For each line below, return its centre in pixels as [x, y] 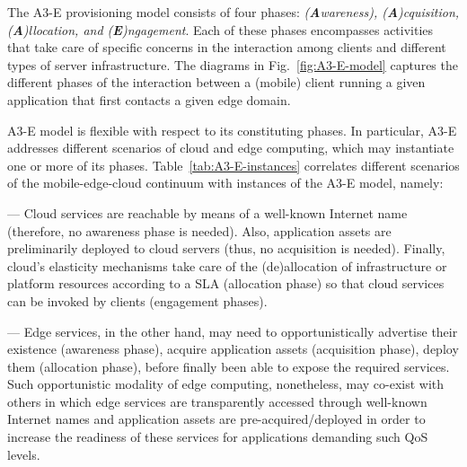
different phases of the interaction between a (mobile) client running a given [216, 82]
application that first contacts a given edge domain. [149, 99]
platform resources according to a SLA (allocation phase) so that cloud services [226, 283]
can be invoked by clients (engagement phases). [137, 300]
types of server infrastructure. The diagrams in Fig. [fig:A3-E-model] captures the [233, 64]
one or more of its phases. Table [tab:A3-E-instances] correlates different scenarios [233, 165]
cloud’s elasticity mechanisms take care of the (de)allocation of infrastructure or [227, 265]
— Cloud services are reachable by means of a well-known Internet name [207, 212]
